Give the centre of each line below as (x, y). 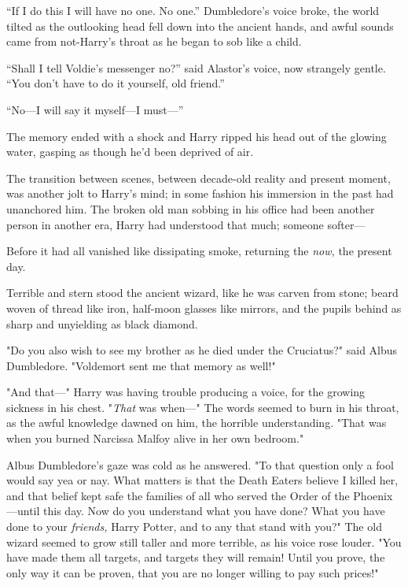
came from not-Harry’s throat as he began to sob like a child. (154, 41)
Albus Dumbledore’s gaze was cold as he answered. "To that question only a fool (200, 464)
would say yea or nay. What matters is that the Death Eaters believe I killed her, (202, 480)
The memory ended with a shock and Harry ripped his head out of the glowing (197, 136)
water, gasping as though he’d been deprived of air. (130, 152)
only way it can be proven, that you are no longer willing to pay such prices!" (193, 572)
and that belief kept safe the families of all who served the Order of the (178, 495)
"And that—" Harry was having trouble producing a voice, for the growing (186, 392)
